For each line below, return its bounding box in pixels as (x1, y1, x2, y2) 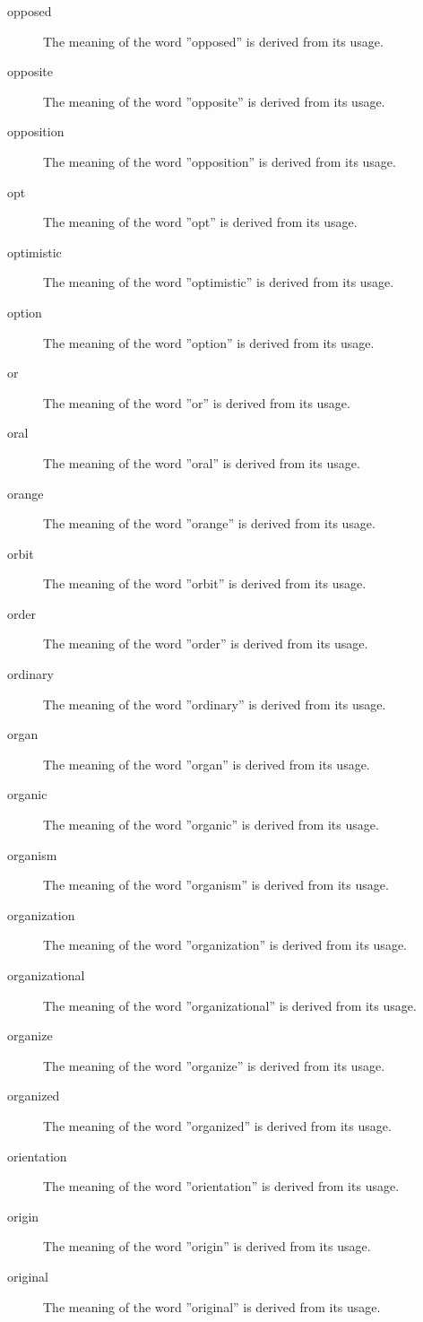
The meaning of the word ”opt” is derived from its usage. (43, 213, 358, 231)
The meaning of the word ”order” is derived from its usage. (43, 634, 368, 653)
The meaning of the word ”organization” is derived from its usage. (43, 935, 407, 954)
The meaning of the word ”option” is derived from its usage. (43, 333, 375, 352)
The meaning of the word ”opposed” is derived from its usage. (43, 31, 384, 50)
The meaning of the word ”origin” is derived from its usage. (43, 1237, 371, 1256)
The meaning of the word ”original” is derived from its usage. (43, 1297, 381, 1316)
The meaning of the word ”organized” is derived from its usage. (43, 1116, 392, 1135)
